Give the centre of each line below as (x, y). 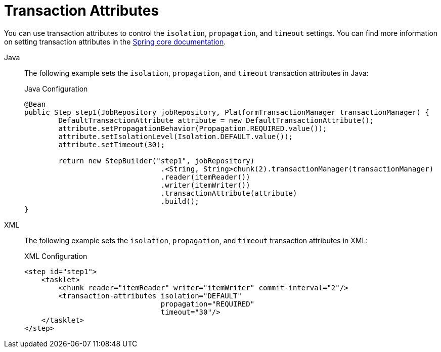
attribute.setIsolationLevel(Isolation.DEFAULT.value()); (176, 136)
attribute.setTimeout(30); (112, 144)
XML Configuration (56, 256)
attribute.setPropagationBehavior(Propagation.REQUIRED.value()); (193, 128)
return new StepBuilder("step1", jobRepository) (157, 161)
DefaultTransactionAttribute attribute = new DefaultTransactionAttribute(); (216, 120)
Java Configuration (56, 89)
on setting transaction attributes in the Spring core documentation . (115, 41)
